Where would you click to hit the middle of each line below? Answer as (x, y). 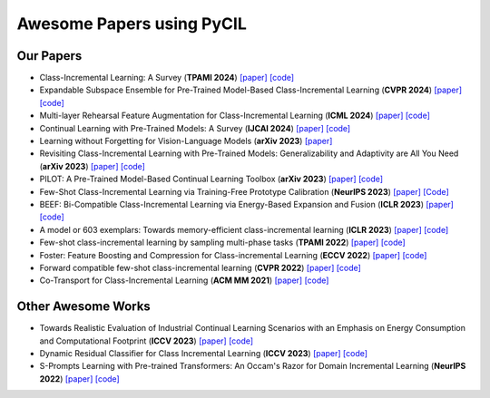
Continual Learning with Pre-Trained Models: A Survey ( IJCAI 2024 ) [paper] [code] (195, 128)
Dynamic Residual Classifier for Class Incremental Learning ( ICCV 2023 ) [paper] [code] (203, 353)
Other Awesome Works (84, 307)
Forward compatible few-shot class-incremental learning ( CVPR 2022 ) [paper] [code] (201, 267)
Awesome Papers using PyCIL (132, 24)
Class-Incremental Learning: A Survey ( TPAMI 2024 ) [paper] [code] (167, 78)
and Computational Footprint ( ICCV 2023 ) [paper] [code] (147, 341)
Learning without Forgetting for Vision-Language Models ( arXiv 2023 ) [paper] (186, 141)
